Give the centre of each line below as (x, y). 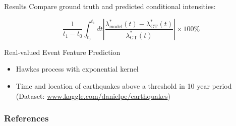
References (26, 118)
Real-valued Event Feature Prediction (62, 52)
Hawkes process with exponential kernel (77, 69)
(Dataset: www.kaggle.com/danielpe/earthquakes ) (93, 96)
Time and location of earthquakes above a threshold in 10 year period (124, 85)
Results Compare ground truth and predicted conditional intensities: (110, 6)
